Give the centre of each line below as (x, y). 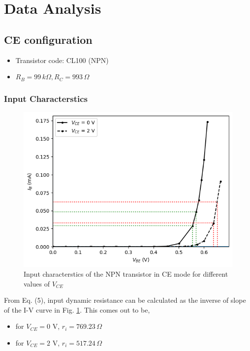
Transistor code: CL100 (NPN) (62, 60)
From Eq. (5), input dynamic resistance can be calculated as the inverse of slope (125, 300)
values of (37, 283)
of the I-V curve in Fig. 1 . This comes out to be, (77, 309)
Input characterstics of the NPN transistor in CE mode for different (126, 273)
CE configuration (48, 39)
